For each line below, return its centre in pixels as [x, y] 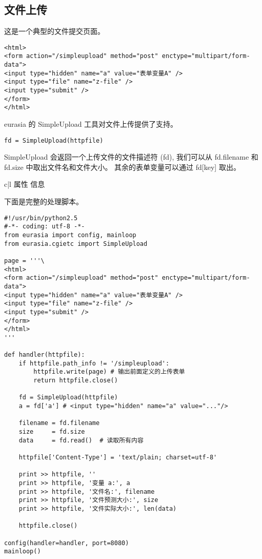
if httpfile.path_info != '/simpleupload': [94, 363]
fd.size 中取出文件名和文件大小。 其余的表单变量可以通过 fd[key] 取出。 [122, 167]
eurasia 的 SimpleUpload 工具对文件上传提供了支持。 [91, 124]
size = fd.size [52, 432]
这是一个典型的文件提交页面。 [54, 31]
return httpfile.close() [76, 381]
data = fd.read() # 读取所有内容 [81, 440]
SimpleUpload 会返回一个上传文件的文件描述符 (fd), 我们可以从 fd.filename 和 [131, 157]
